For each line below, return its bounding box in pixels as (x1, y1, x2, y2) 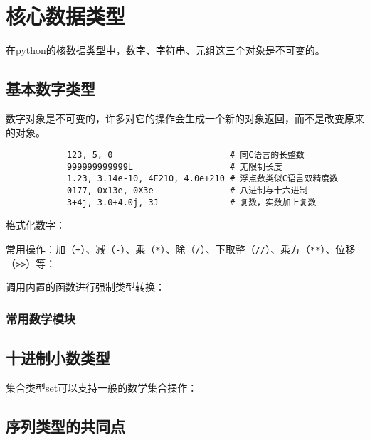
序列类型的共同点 (6, 414, 125, 436)
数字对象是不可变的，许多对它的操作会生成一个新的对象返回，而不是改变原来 (6, 110, 364, 125)
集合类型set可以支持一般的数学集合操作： (6, 380, 198, 395)
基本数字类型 (6, 77, 95, 100)
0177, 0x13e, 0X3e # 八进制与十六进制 (66, 186, 308, 196)
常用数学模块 (6, 309, 76, 327)
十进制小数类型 (6, 347, 110, 369)
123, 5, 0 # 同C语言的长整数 (66, 150, 305, 161)
